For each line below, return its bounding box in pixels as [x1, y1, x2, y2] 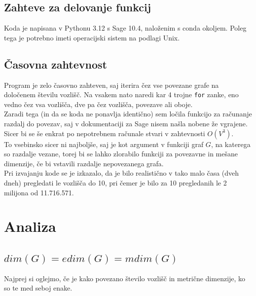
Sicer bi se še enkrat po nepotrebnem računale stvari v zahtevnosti [4, 128, 205, 138]
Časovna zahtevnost [4, 56, 107, 72]
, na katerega [211, 139, 251, 149]
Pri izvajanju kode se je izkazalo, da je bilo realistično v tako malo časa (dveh [4, 168, 239, 178]
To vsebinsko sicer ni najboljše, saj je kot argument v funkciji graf [4, 139, 204, 149]
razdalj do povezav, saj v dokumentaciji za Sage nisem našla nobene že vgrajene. [4, 118, 248, 129]
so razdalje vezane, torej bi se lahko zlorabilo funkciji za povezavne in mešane [4, 148, 238, 159]
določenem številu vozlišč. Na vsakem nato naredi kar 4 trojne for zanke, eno [4, 89, 239, 100]
